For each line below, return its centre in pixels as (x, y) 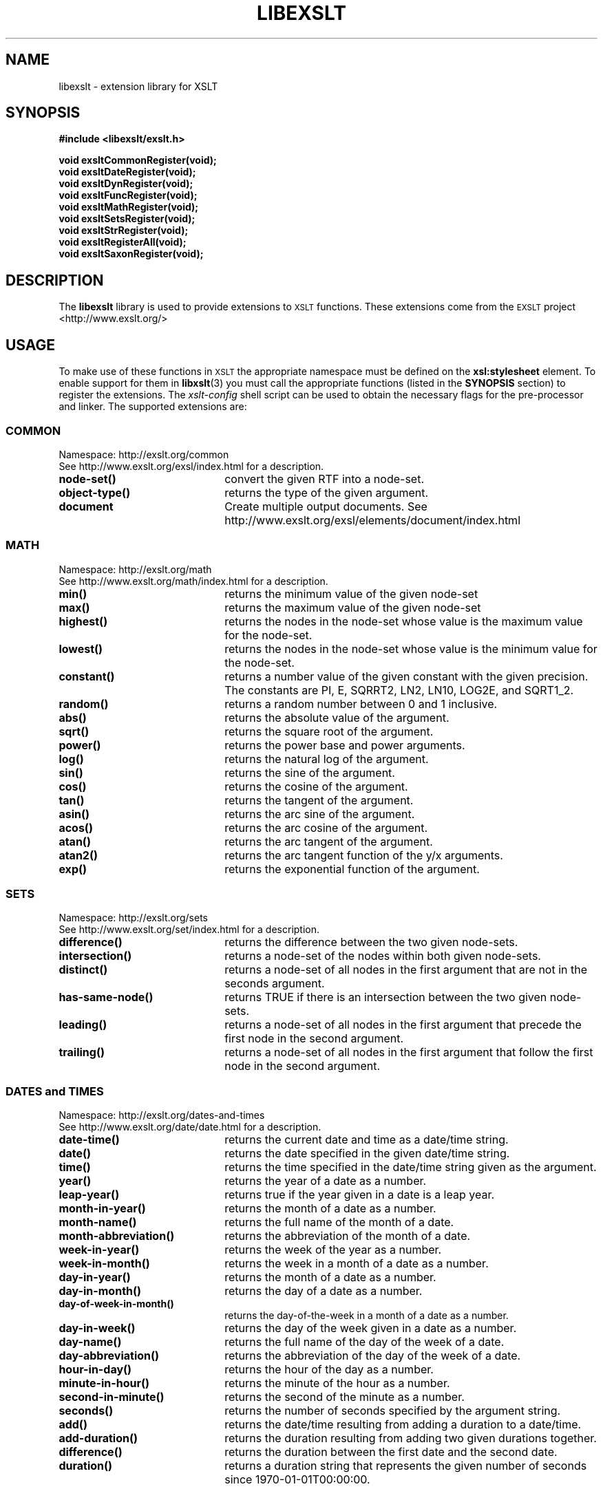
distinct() (83, 970)
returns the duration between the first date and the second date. (391, 1452)
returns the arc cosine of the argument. (326, 827)
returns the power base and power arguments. (345, 745)
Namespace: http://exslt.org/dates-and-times (162, 1115)
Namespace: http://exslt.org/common (144, 454)
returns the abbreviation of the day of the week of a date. (373, 1356)
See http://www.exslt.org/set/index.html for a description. (189, 930)
